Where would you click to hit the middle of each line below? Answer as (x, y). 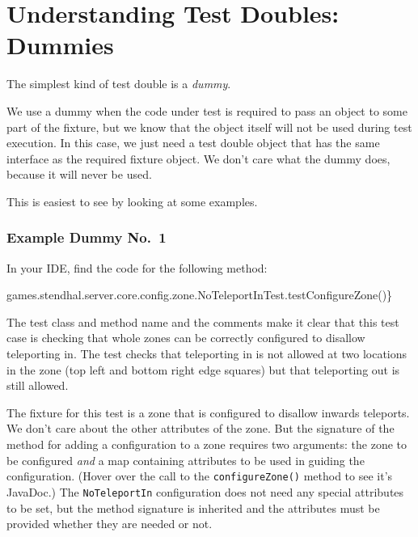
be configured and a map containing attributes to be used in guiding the (186, 460)
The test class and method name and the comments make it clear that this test (203, 321)
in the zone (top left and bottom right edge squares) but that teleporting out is (203, 369)
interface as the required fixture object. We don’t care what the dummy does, (198, 158)
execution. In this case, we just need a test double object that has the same (193, 143)
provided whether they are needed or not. (110, 524)
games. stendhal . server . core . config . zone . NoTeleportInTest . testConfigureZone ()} (200, 295)
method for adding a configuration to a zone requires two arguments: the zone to (207, 444)
